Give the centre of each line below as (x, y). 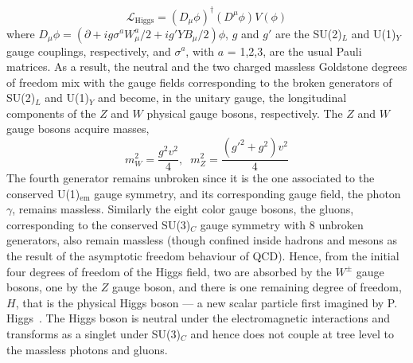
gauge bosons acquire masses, (78, 129)
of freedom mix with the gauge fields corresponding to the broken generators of (199, 82)
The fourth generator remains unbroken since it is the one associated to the (191, 178)
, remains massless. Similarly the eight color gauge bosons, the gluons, (183, 209)
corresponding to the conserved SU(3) (99, 224)
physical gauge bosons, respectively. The (245, 113)
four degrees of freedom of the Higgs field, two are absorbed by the (169, 271)
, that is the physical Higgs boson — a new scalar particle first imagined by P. (206, 302)
